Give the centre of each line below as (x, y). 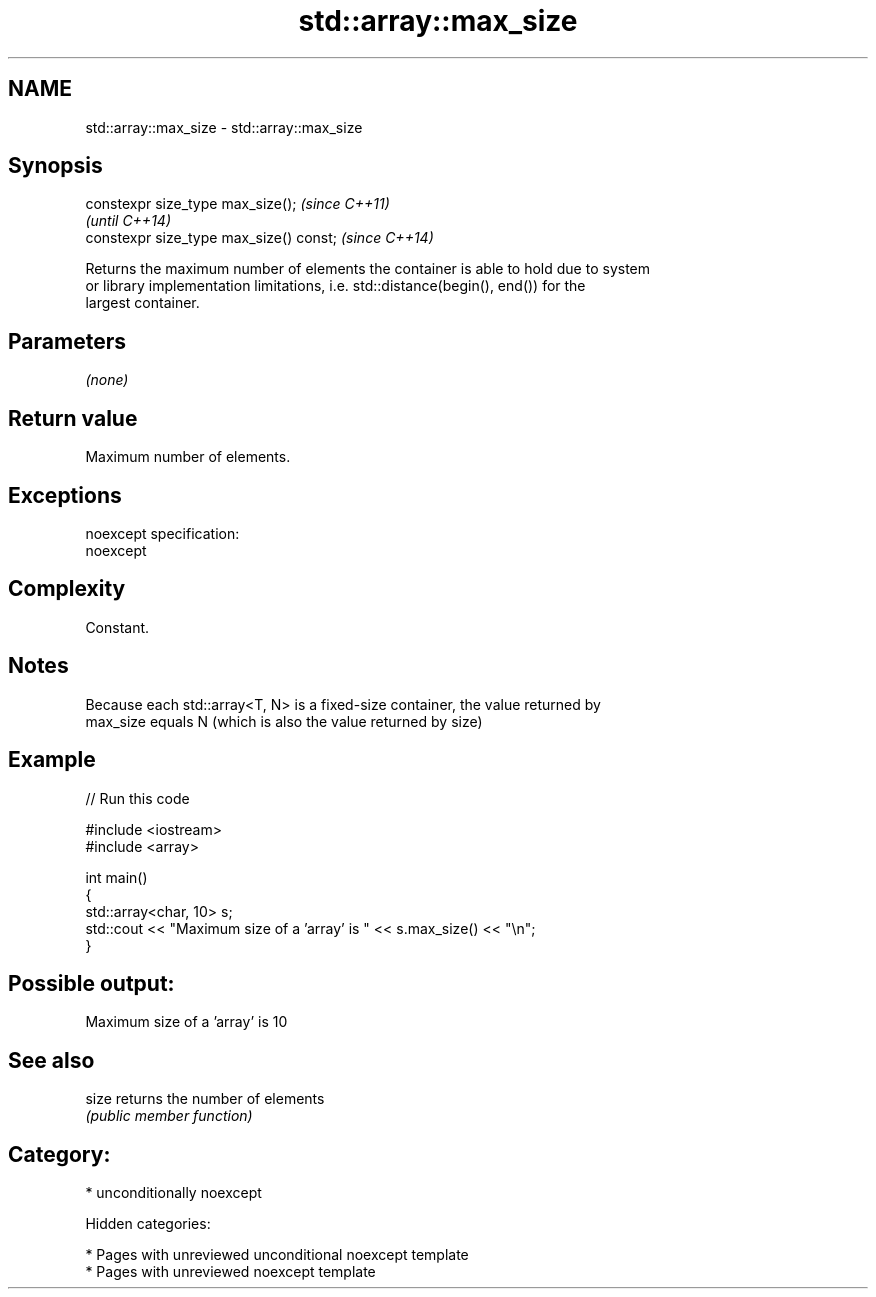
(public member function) (169, 1116)
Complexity (67, 589)
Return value (73, 418)
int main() (116, 877)
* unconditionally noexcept (173, 1193)
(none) (107, 380)
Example (52, 760)
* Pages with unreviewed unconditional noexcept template (277, 1255)
